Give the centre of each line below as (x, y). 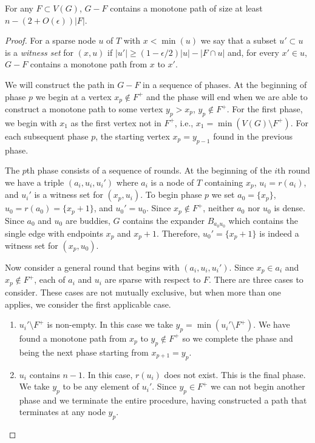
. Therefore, (178, 233)
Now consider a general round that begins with (92, 267)
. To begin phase (171, 194)
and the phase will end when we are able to (227, 96)
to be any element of (101, 386)
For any (19, 8)
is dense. (290, 208)
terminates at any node (62, 412)
